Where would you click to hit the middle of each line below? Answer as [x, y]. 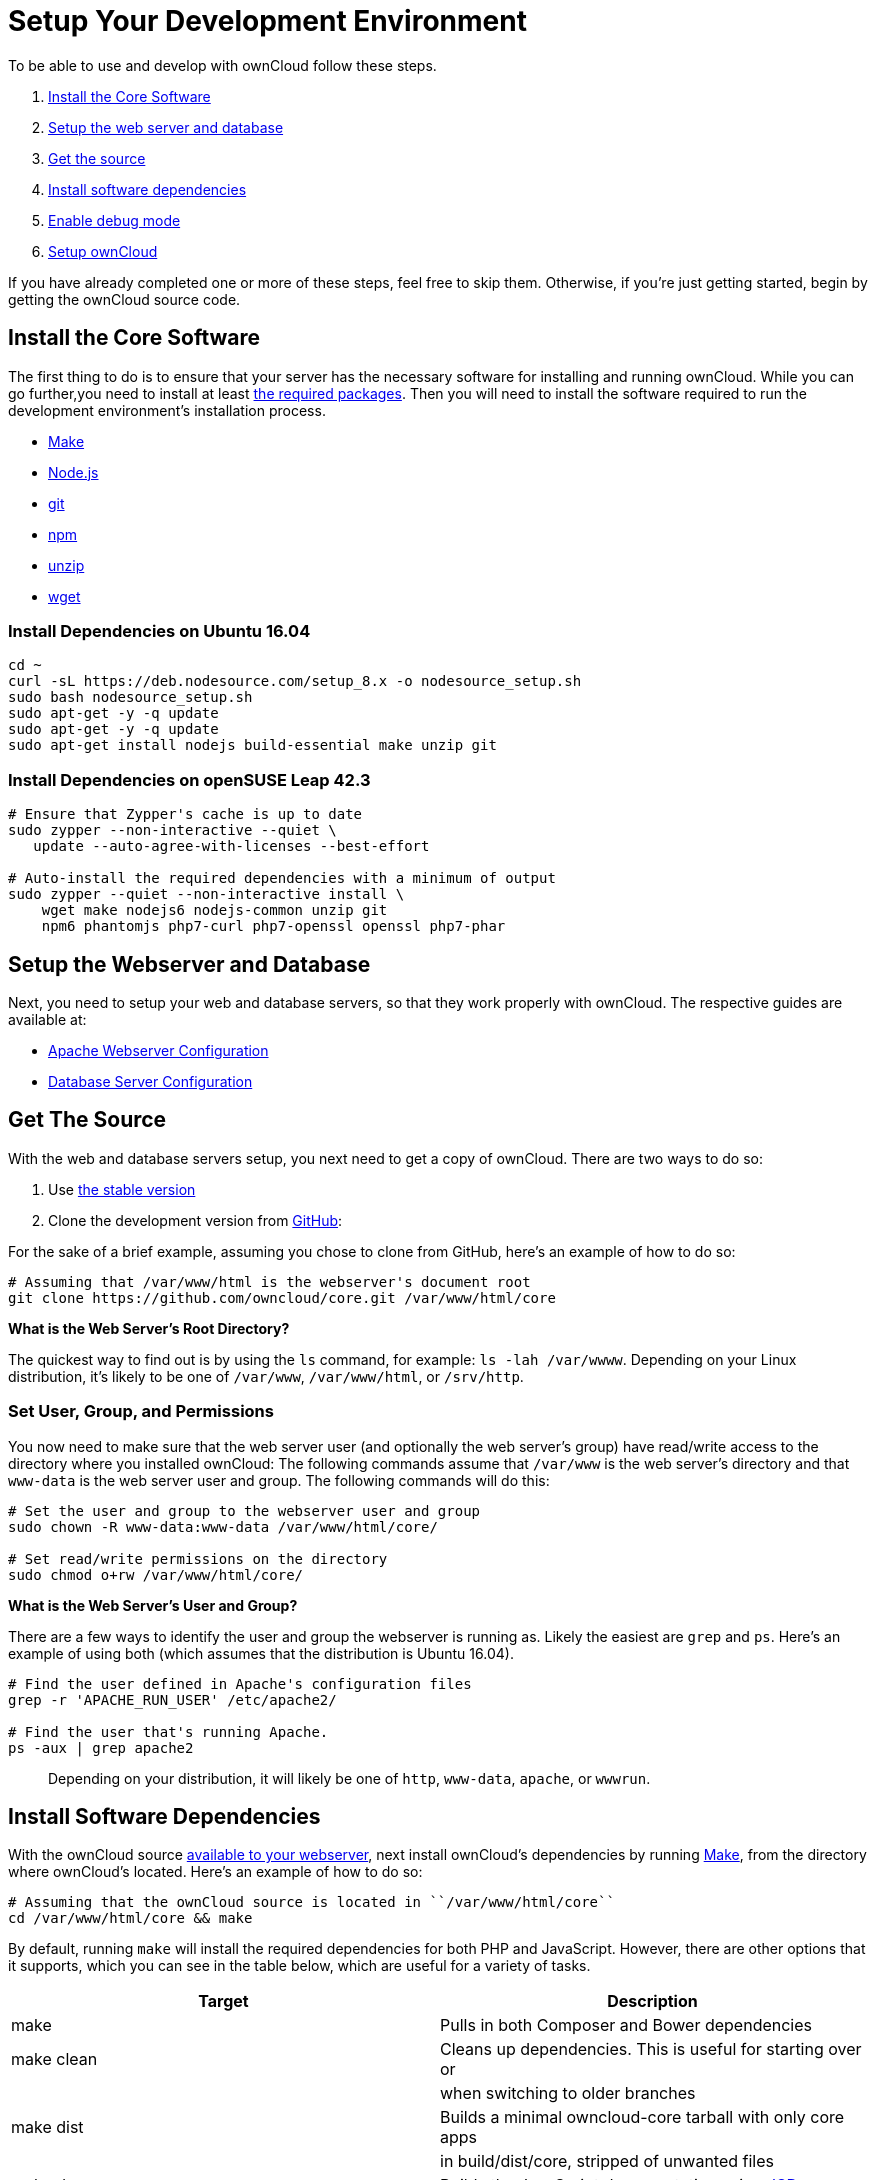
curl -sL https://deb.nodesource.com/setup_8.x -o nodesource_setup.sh [295, 681]
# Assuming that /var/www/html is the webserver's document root [269, 1281]
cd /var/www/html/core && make [130, 1918]
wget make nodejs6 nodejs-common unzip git [214, 910]
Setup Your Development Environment [267, 21]
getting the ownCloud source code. [124, 299]
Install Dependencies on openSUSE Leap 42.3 [189, 779]
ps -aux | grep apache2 [101, 1747]
